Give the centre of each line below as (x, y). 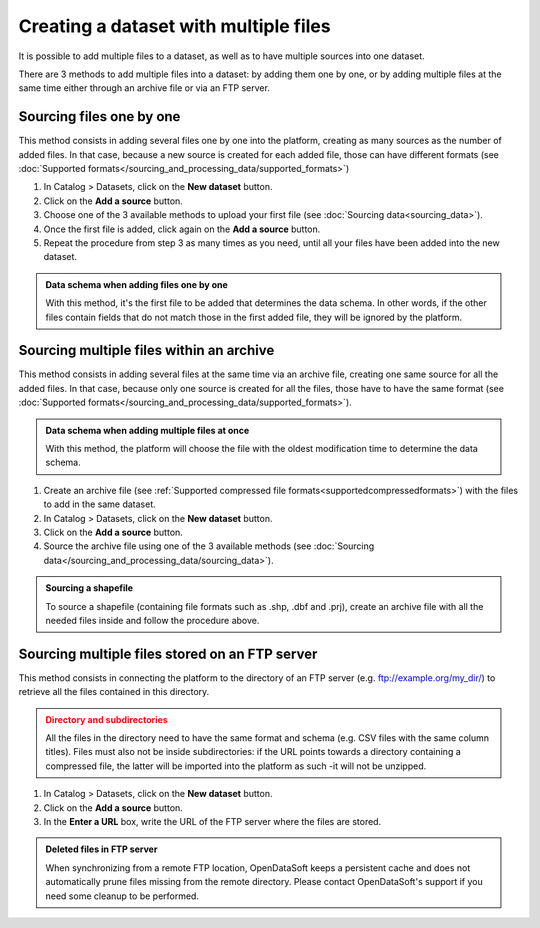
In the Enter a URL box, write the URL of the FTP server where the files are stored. (212, 821)
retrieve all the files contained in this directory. (114, 692)
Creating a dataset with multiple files (174, 26)
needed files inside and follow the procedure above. (152, 620)
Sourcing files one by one (99, 116)
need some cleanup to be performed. (122, 896)
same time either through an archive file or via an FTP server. (144, 88)
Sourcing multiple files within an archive (146, 350)
